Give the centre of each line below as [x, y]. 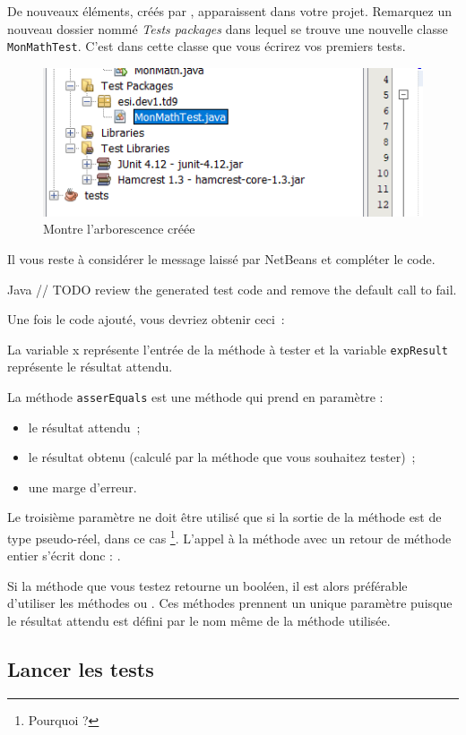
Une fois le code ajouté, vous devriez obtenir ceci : [146, 319]
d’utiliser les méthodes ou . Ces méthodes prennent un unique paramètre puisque [230, 603]
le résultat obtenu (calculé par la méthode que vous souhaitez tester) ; [222, 457]
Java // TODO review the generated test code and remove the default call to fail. [232, 289]
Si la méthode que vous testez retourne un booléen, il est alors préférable [207, 585]
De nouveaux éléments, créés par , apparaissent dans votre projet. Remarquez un [230, 11]
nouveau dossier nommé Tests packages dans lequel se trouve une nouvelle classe [228, 28]
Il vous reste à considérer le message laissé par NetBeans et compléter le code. [221, 258]
